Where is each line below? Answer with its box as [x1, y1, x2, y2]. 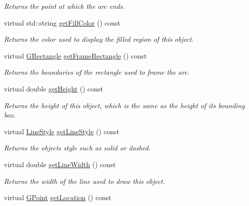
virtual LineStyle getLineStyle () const [4, 126, 120, 136]
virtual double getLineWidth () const [4, 159, 116, 169]
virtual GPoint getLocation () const [4, 192, 111, 203]
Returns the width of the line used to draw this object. [4, 176, 165, 186]
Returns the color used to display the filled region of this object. [4, 34, 194, 44]
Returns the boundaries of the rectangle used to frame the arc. [4, 67, 190, 77]
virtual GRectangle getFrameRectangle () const [4, 50, 147, 60]
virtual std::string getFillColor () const [4, 17, 121, 28]
